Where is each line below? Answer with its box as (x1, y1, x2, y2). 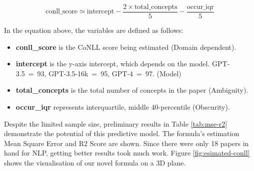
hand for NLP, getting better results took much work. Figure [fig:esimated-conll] (4, 148, 250, 158)
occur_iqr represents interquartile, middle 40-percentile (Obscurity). (15, 102, 230, 112)
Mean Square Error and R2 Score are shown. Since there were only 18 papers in (4, 138, 249, 148)
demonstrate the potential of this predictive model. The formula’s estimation (4, 128, 239, 139)
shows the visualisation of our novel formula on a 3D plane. (4, 158, 186, 168)
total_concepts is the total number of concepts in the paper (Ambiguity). (15, 85, 248, 95)
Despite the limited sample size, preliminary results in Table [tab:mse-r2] (4, 118, 227, 129)
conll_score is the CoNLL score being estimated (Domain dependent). (15, 41, 236, 52)
